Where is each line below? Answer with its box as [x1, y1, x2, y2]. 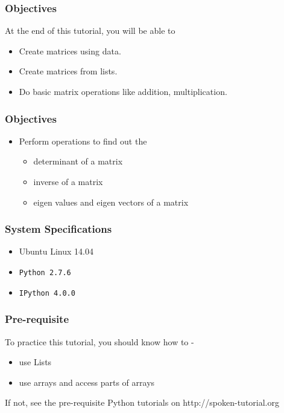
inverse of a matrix [33, 175, 103, 187]
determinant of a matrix [33, 155, 123, 167]
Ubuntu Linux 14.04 [19, 245, 93, 258]
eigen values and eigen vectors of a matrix [33, 195, 189, 208]
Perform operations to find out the [19, 134, 147, 147]
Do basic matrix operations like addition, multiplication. [19, 85, 227, 97]
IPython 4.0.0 [19, 288, 75, 298]
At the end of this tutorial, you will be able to [5, 24, 175, 37]
